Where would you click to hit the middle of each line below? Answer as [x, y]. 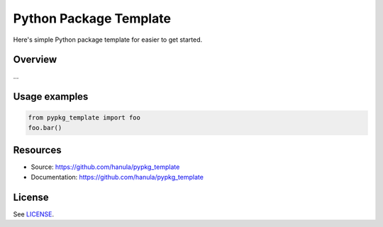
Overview [35, 60]
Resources [37, 150]
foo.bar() [45, 128]
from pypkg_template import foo [84, 118]
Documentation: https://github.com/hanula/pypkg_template [117, 177]
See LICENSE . [34, 214]
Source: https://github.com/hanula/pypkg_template [105, 167]
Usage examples [51, 97]
